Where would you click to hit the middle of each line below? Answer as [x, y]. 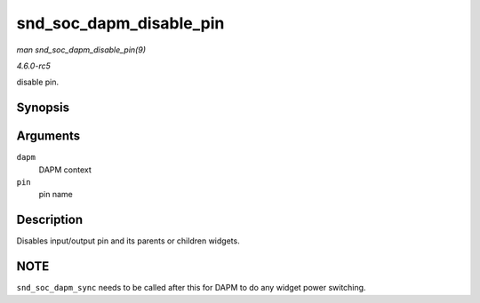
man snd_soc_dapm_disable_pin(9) [81, 50]
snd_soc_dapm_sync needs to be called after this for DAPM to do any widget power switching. [191, 288]
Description [50, 220]
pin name [56, 195]
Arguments [48, 136]
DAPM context [65, 170]
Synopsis [43, 108]
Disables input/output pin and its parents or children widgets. [128, 241]
